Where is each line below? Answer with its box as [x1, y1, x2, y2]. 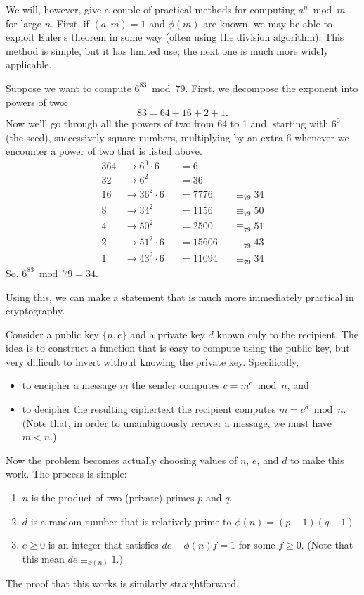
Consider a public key [6, 326, 99, 341]
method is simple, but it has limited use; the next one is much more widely [6, 43, 329, 58]
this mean [22, 551, 65, 565]
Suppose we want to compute [6, 80, 131, 95]
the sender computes [131, 378, 220, 392]
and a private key [130, 326, 205, 341]
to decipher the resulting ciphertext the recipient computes [22, 402, 276, 416]
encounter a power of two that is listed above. [6, 143, 202, 158]
